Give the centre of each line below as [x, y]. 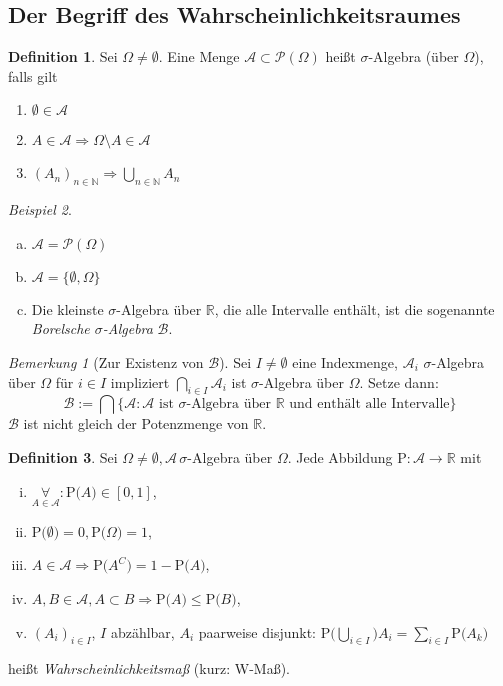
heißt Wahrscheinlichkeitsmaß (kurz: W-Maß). [149, 668]
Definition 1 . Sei [63, 56]
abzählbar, [142, 631]
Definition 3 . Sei [63, 456]
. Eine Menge [199, 56]
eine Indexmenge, [345, 361]
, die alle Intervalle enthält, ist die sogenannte [354, 308]
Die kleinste [67, 308]
